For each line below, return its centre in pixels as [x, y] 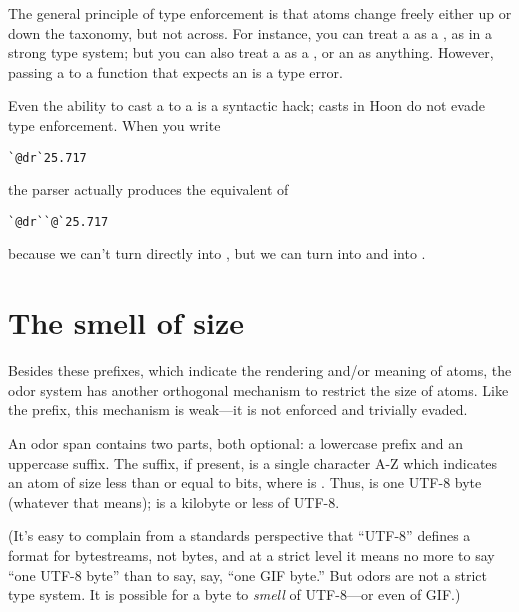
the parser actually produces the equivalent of [148, 189]
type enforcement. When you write [114, 124]
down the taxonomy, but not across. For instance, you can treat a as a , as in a [250, 32]
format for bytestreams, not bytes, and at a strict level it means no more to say [251, 554]
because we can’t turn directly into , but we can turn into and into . [217, 253]
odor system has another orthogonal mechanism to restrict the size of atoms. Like [258, 389]
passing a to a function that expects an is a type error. [175, 71]
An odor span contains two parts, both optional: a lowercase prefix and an [236, 442]
